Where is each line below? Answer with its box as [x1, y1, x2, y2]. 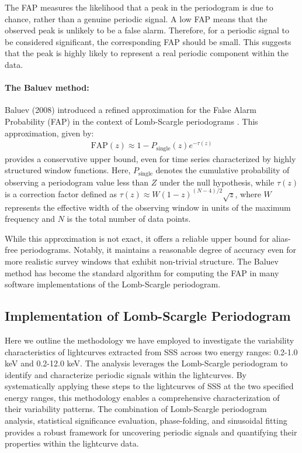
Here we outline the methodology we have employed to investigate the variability [5, 334, 294, 346]
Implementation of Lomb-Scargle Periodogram [5, 307, 291, 325]
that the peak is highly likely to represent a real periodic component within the [5, 47, 289, 59]
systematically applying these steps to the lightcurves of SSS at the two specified [5, 380, 294, 392]
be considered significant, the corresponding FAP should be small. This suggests [5, 35, 291, 47]
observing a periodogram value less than [5, 176, 149, 188]
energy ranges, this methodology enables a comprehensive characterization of [5, 391, 280, 403]
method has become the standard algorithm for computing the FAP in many [5, 266, 279, 279]
